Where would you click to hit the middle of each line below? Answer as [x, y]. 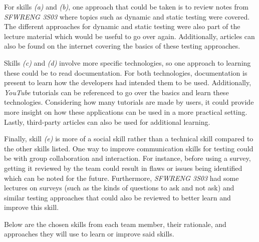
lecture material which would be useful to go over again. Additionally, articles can [129, 36]
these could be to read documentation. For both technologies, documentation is [126, 72]
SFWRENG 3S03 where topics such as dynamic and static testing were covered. [127, 16]
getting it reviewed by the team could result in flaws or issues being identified [123, 168]
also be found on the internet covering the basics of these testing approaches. [122, 46]
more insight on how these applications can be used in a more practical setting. [126, 111]
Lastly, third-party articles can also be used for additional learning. [107, 122]
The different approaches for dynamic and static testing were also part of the [122, 26]
